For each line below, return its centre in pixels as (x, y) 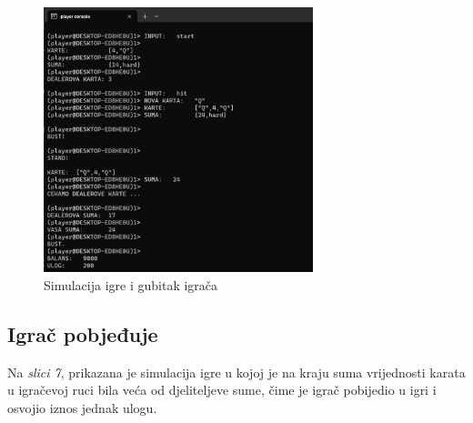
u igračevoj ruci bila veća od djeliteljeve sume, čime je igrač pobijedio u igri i (222, 390)
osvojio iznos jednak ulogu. (82, 407)
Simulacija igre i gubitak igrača (131, 284)
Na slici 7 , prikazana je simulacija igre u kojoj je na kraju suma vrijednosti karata (236, 372)
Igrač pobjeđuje (83, 333)
